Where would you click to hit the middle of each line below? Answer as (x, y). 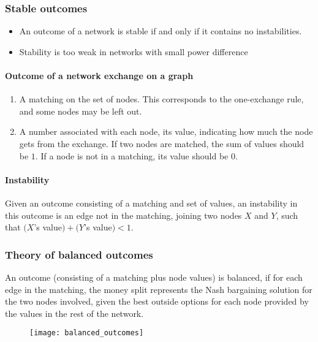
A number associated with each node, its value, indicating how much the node (166, 131)
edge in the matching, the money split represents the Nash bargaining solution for (159, 289)
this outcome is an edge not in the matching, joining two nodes (123, 215)
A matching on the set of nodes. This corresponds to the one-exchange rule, (161, 99)
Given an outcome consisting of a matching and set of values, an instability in (151, 203)
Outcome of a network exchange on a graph (99, 75)
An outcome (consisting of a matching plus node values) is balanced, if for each (154, 277)
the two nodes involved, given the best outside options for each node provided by (157, 301)
